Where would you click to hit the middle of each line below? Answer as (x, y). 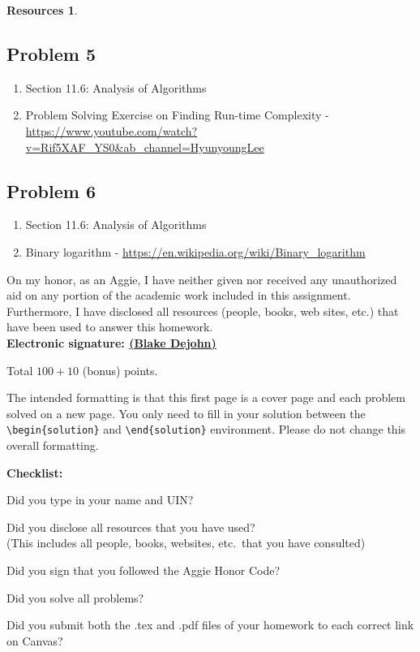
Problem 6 (51, 190)
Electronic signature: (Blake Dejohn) (111, 342)
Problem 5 (51, 53)
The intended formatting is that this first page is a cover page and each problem (206, 397)
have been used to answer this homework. (110, 327)
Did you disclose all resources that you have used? (131, 527)
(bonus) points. (120, 370)
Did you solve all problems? (75, 597)
